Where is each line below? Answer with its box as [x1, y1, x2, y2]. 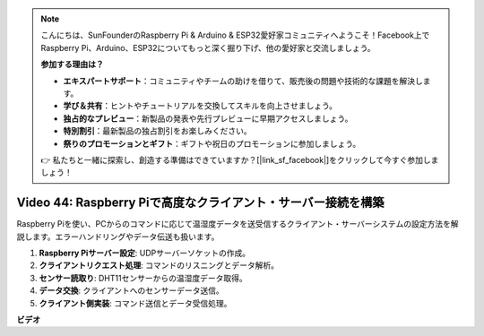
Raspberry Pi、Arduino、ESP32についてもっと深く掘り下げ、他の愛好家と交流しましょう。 [40, 42, 376, 53]
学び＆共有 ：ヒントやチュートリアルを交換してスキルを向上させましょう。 [63, 100, 338, 111]
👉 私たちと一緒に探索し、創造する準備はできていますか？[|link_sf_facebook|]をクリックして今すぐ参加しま [40, 154, 439, 165]
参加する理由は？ [40, 59, 104, 70]
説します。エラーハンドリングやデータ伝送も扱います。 [16, 231, 220, 242]
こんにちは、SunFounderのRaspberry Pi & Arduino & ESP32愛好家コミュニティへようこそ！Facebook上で [40, 30, 430, 40]
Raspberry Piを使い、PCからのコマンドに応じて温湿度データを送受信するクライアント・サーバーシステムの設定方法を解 [16, 219, 459, 229]
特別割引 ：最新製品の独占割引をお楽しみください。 [63, 125, 252, 136]
